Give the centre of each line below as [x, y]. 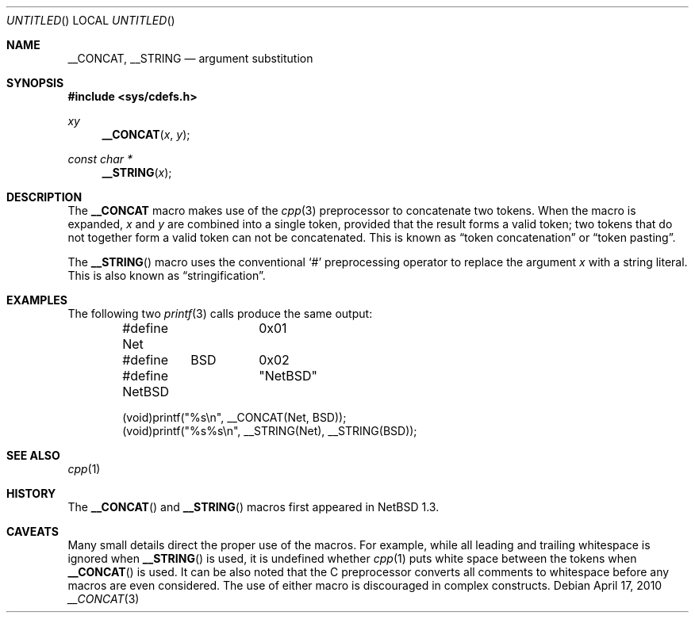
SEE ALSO [33, 455]
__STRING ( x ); [137, 172]
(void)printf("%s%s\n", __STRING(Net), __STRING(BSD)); [270, 431]
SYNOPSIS [35, 83]
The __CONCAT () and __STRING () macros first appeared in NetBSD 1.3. [253, 507]
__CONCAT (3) [104, 599]
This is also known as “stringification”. [167, 275]
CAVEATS [33, 531]
